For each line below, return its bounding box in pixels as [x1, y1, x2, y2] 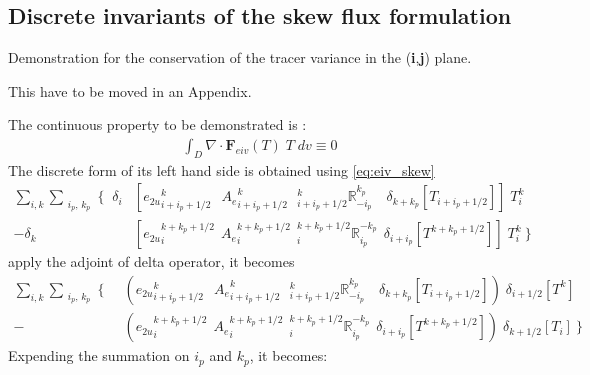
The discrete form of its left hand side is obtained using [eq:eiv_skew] [8, 159, 435, 180]
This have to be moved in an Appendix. [8, 80, 252, 101]
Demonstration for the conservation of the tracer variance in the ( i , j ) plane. [8, 47, 472, 68]
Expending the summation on [8, 345, 190, 366]
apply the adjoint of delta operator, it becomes [8, 251, 295, 272]
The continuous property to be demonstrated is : [8, 114, 307, 135]
